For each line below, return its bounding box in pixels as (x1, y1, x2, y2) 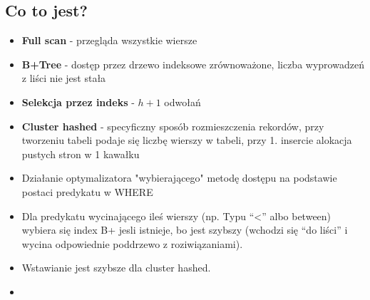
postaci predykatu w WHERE (21, 184, 153, 199)
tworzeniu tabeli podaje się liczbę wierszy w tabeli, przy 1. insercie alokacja (21, 133, 352, 148)
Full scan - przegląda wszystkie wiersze (21, 33, 197, 48)
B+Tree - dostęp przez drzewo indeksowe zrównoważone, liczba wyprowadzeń (21, 56, 364, 71)
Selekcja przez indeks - (21, 94, 135, 109)
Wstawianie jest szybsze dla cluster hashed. (21, 260, 211, 275)
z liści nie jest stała (21, 71, 106, 86)
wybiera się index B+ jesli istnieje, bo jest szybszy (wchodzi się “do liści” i (21, 222, 348, 237)
